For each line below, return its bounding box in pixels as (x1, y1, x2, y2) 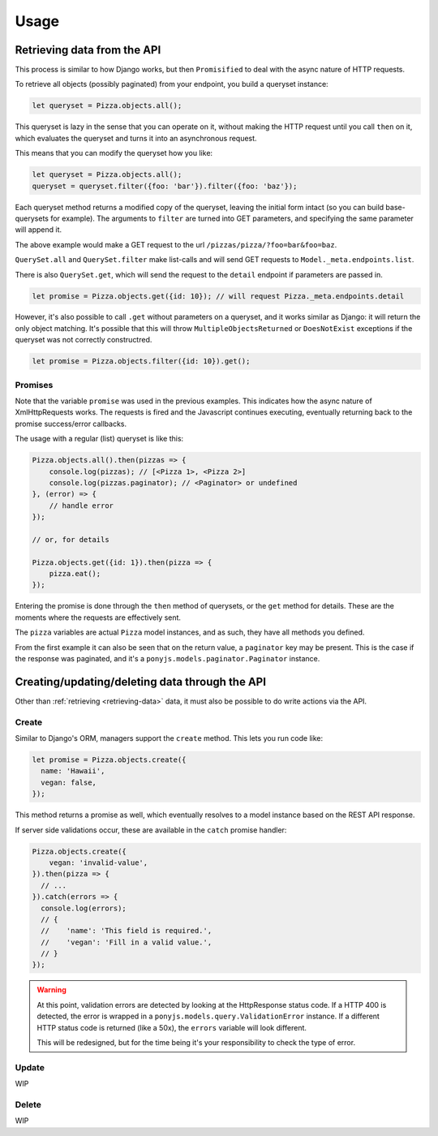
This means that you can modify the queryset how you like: (15, 148, 213, 158)
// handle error (49, 501, 114, 510)
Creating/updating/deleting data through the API (15, 674, 267, 689)
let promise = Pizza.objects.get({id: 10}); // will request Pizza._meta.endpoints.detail (32, 291, 405, 300)
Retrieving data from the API (15, 43, 161, 57)
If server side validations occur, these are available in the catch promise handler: (15, 824, 287, 835)
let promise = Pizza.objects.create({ (32, 755, 187, 764)
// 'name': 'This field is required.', (41, 926, 213, 936)
